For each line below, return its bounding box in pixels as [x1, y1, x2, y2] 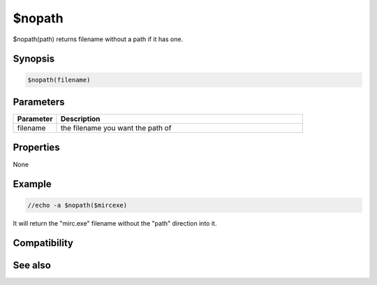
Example [13, 178, 52, 190]
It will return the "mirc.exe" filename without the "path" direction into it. [13, 219, 217, 227]
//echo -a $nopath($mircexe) [27, 201, 128, 209]
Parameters [13, 96, 65, 108]
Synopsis [13, 53, 55, 65]
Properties [13, 142, 60, 154]
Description [60, 114, 101, 124]
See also [13, 259, 52, 272]
